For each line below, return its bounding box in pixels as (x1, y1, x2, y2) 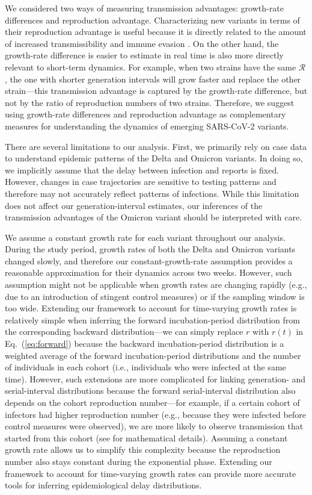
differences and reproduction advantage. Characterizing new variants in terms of (5, 13, 300, 26)
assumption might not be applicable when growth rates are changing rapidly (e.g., (5, 278, 307, 291)
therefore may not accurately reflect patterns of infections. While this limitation (5, 187, 299, 199)
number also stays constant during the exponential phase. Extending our (5, 455, 272, 467)
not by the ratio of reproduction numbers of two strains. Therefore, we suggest (5, 96, 295, 108)
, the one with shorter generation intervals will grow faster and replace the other (5, 72, 301, 85)
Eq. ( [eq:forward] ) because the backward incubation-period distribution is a (5, 337, 284, 350)
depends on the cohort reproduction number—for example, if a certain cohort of (5, 396, 300, 408)
